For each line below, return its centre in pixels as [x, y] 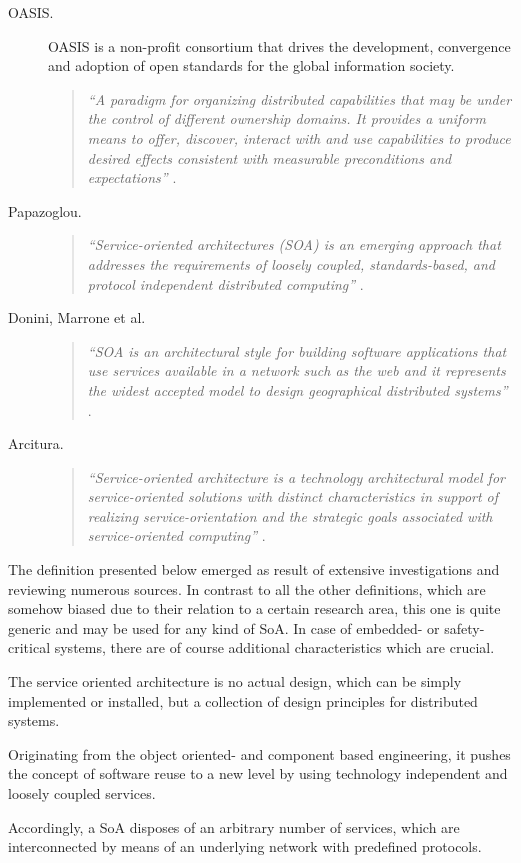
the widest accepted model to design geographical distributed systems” [297, 389]
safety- [464, 627]
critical [29, 647]
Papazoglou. [45, 210]
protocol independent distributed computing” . [225, 283]
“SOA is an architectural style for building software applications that [297, 350]
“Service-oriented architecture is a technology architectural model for [296, 476]
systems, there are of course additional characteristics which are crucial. [274, 647]
